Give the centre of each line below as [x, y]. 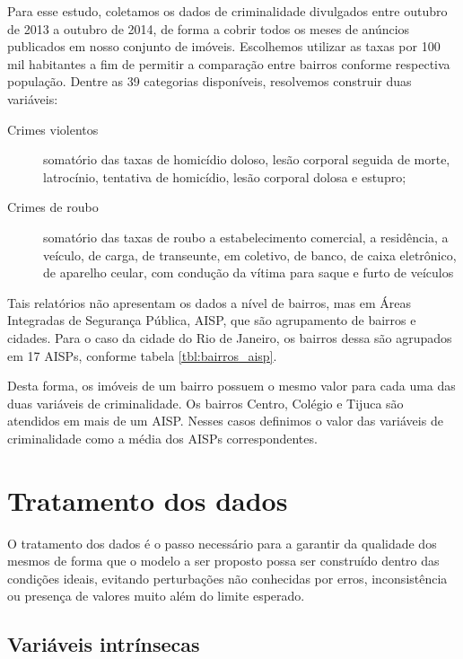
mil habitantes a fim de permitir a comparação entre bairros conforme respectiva [229, 63]
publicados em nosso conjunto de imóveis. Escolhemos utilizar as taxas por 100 [224, 46]
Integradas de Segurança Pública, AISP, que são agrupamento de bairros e [212, 320]
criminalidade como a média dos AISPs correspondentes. [162, 438]
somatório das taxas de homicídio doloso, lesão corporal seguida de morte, [247, 159]
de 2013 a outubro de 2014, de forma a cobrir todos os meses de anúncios [209, 28]
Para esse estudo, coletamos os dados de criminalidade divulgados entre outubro [227, 11]
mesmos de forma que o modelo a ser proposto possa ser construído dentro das [223, 561]
